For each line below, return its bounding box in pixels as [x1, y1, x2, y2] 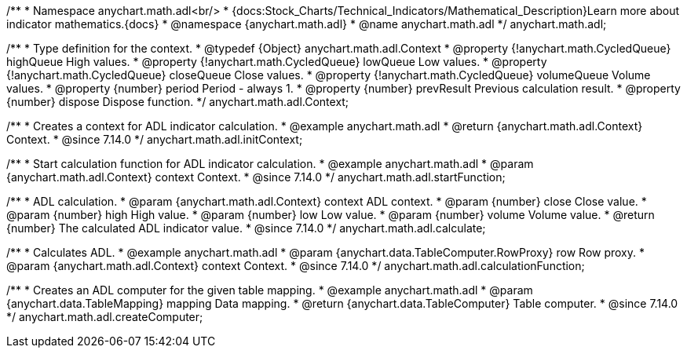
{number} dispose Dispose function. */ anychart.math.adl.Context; [6, 95, 349, 108]
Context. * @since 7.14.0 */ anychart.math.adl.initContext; [6, 133, 303, 146]
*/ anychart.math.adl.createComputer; [6, 310, 203, 323]
